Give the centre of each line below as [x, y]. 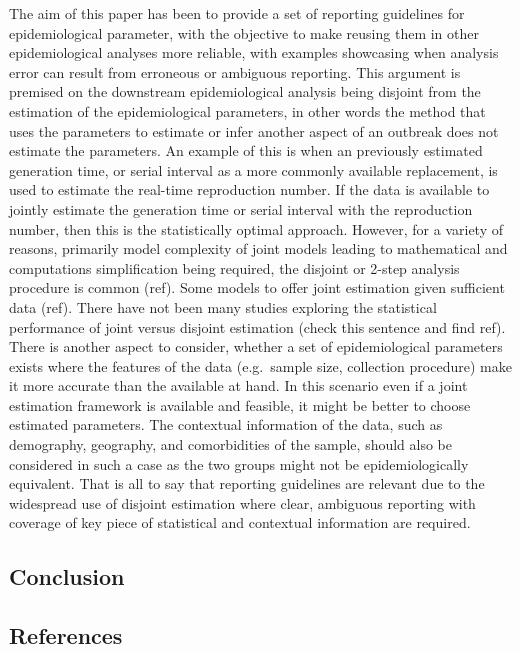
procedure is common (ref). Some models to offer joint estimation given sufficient [257, 287]
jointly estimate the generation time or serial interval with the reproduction [241, 208]
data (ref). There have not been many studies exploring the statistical [223, 306]
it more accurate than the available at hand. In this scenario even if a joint [238, 385]
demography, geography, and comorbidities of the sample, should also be [231, 444]
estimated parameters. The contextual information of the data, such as [226, 424]
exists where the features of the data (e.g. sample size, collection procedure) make [260, 365]
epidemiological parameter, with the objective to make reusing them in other [244, 32]
